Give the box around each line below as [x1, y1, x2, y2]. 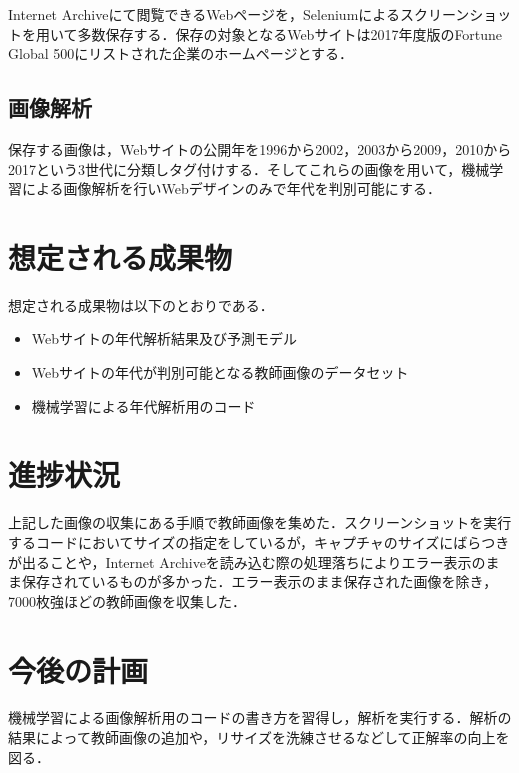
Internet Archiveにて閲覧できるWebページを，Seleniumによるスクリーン [8, 4, 470, 24]
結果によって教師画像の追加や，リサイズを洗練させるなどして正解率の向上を [8, 727, 510, 748]
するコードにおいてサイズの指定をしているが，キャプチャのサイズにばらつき [8, 531, 510, 552]
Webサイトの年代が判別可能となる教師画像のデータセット [31, 362, 409, 383]
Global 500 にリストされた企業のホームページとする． [8, 43, 354, 64]
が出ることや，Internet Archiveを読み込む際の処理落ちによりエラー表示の [8, 551, 486, 572]
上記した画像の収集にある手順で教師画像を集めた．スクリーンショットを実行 [8, 512, 512, 533]
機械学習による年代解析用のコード [31, 395, 256, 416]
